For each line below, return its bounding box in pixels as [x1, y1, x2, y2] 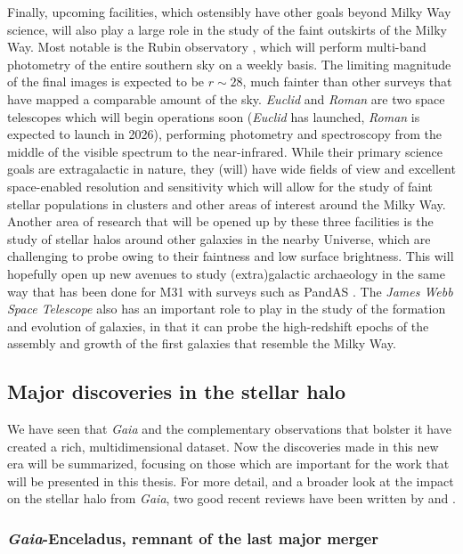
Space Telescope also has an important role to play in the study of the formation [7, 299, 446, 318]
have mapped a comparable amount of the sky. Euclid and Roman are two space [7, 89, 445, 108]
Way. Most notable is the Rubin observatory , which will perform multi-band [7, 37, 426, 56]
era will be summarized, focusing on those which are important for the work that [7, 454, 450, 473]
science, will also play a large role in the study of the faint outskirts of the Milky [7, 20, 448, 38]
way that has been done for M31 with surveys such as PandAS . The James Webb [7, 281, 453, 300]
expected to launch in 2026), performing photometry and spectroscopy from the [7, 125, 443, 143]
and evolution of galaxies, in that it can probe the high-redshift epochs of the [7, 316, 429, 335]
